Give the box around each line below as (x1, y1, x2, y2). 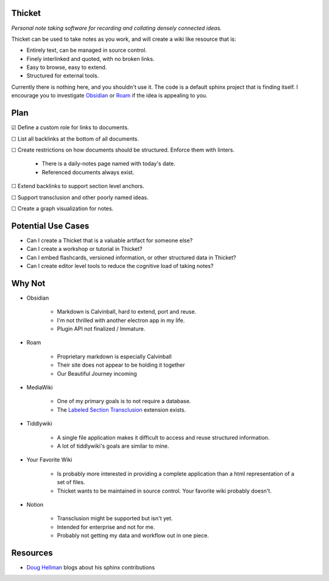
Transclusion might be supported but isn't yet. (57, 515, 173, 522)
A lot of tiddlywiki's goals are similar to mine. (57, 442, 169, 449)
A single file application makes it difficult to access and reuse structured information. (57, 434, 270, 441)
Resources (11, 548, 53, 558)
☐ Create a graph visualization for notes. (11, 205, 114, 212)
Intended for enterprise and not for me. (57, 523, 155, 530)
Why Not (11, 278, 46, 289)
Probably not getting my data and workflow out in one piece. (57, 532, 210, 539)
